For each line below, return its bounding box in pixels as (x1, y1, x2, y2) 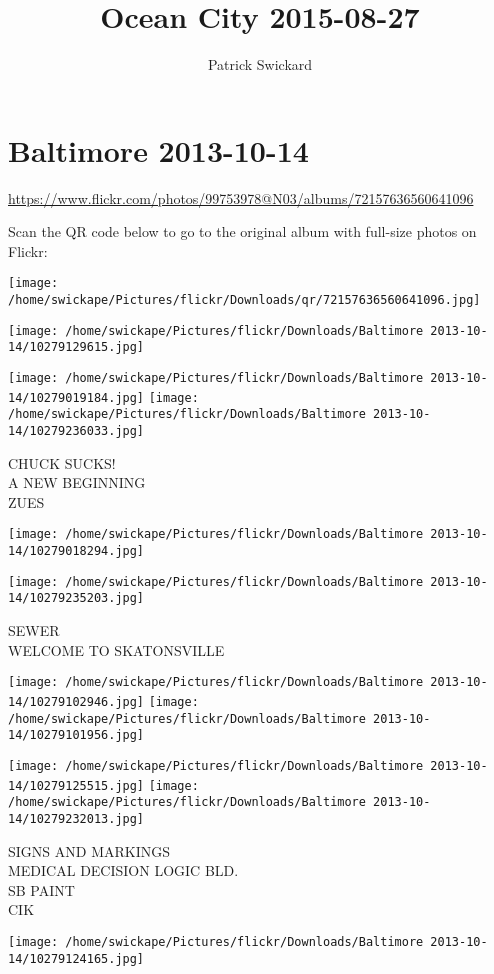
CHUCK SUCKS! (8, 452, 116, 473)
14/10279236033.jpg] (8, 424, 145, 439)
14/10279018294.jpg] (8, 544, 145, 559)
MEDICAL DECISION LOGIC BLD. (8, 860, 239, 881)
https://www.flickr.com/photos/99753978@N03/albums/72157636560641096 (8, 187, 474, 208)
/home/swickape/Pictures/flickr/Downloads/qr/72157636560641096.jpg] (8, 293, 481, 308)
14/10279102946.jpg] (8, 694, 145, 709)
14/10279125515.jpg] (8, 778, 145, 793)
